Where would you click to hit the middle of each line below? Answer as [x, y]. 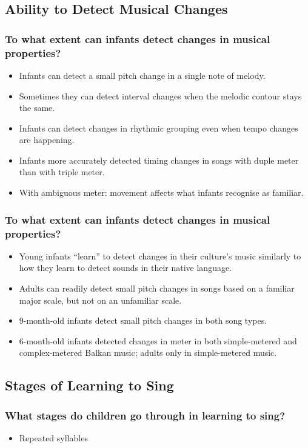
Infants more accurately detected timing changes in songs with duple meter [159, 160]
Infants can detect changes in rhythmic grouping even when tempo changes [159, 128]
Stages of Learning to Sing [89, 385]
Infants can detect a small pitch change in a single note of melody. [142, 75]
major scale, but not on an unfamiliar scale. [100, 300]
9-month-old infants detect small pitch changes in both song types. [143, 320]
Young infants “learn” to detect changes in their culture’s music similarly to [160, 256]
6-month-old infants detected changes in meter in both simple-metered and [158, 340]
